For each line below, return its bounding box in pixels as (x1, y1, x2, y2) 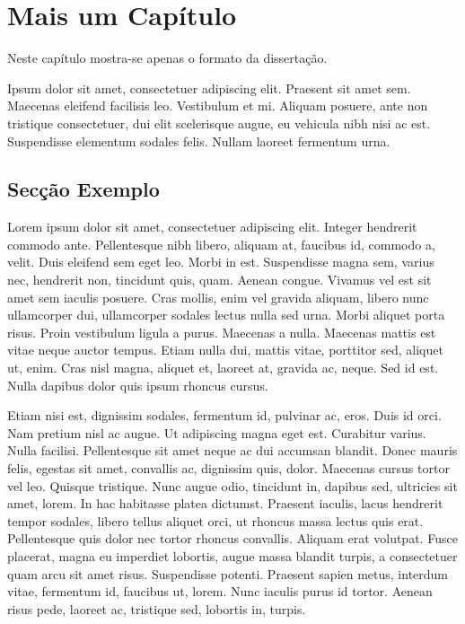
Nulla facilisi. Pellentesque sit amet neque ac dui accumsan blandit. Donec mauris (7, 441, 458, 460)
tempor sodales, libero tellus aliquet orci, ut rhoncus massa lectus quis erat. (7, 511, 424, 530)
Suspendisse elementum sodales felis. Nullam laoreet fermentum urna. (7, 131, 390, 150)
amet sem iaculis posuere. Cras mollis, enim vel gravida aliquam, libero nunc (7, 287, 429, 306)
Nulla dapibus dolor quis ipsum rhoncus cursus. (7, 375, 268, 394)
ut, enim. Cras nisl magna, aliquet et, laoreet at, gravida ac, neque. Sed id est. (7, 358, 439, 377)
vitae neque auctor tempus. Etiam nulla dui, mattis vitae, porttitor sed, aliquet (7, 340, 443, 359)
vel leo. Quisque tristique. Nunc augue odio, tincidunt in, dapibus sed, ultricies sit (7, 476, 458, 495)
